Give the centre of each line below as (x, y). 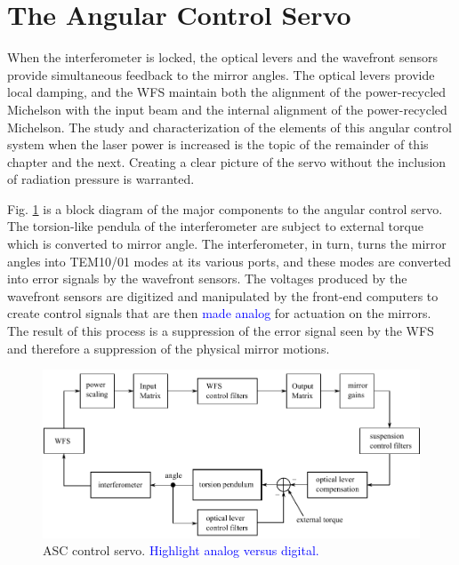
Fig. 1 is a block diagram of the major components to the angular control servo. (225, 208)
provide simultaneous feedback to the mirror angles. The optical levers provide (221, 74)
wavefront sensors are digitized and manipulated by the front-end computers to (223, 295)
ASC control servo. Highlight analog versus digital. (181, 550)
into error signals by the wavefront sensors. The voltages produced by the (207, 279)
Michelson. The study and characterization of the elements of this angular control (229, 127)
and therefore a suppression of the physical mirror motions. (169, 348)
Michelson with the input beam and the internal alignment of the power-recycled (227, 109)
